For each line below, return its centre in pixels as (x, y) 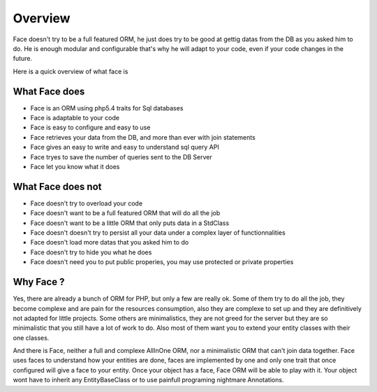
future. (23, 59)
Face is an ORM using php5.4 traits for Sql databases (107, 108)
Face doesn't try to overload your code (87, 203)
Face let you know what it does (75, 166)
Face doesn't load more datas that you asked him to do (110, 242)
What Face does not (57, 186)
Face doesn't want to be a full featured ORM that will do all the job (125, 213)
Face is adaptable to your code (75, 118)
